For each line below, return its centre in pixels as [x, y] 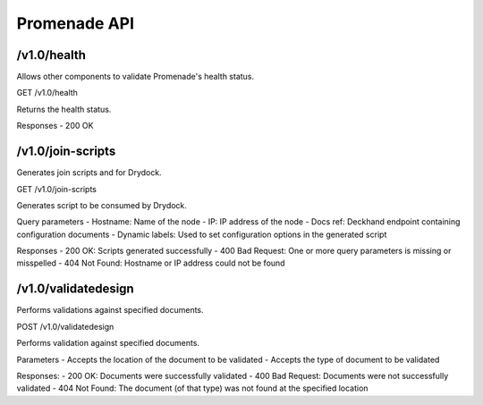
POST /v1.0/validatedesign [65, 326]
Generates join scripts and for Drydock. [89, 173]
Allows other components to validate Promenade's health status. [136, 77]
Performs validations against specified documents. [110, 310]
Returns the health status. [64, 109]
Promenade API [75, 23]
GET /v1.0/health [47, 93]
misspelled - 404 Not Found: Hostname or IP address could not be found [151, 263]
